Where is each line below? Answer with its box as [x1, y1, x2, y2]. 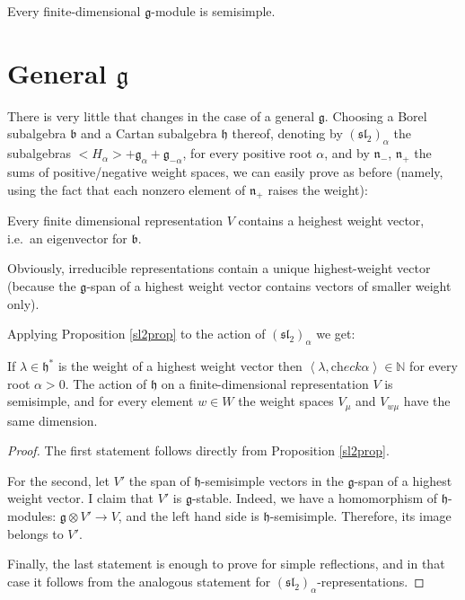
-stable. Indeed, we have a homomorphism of [191, 489, 438, 507]
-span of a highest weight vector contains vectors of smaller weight [86, 277, 452, 296]
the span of [128, 471, 190, 490]
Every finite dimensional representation [7, 211, 224, 230]
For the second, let [7, 471, 110, 490]
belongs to [7, 524, 64, 543]
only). [7, 294, 39, 313]
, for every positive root [182, 144, 312, 163]
